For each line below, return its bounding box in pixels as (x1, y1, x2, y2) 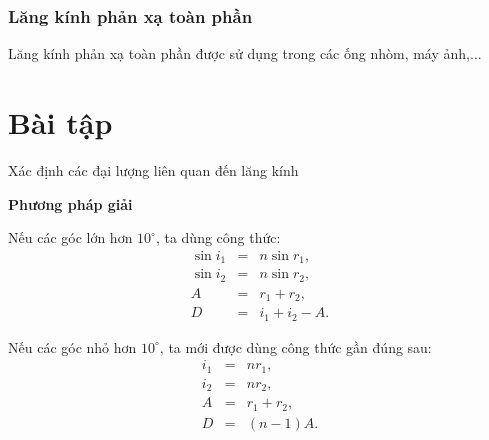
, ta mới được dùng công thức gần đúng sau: (159, 336, 432, 357)
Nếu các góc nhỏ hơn (8, 336, 137, 357)
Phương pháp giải (8, 193, 133, 214)
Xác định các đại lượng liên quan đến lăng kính (8, 159, 299, 180)
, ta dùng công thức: (155, 227, 281, 248)
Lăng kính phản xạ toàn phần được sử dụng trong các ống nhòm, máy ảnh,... (8, 43, 482, 64)
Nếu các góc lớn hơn (8, 227, 133, 248)
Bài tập (8, 102, 113, 142)
